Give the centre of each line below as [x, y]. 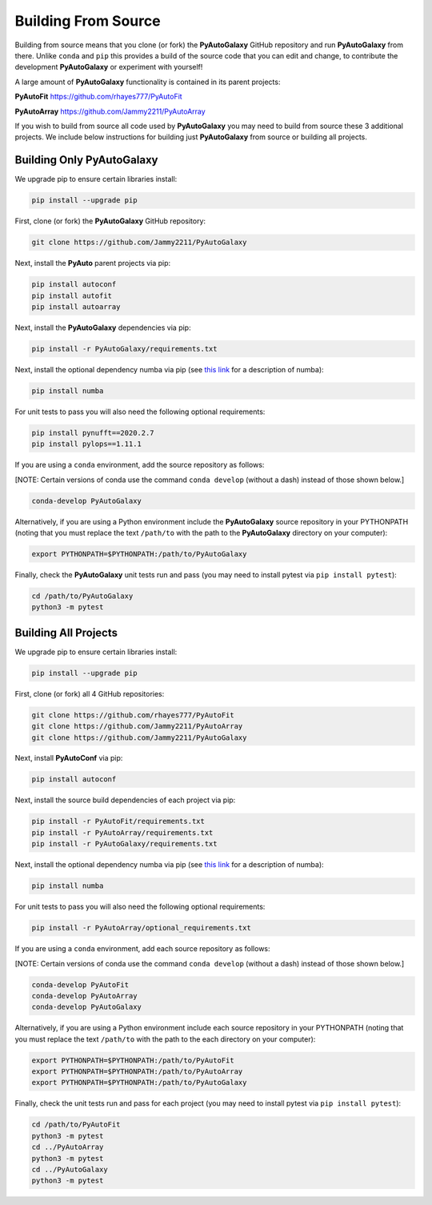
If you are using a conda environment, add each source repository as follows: [143, 949]
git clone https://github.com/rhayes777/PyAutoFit [133, 715]
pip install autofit [72, 295]
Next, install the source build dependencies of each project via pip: [125, 800]
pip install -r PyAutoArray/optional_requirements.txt [141, 928]
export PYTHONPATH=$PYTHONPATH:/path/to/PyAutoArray [137, 1072]
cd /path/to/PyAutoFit [76, 1125]
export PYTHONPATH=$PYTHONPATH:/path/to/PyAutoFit [133, 1060]
